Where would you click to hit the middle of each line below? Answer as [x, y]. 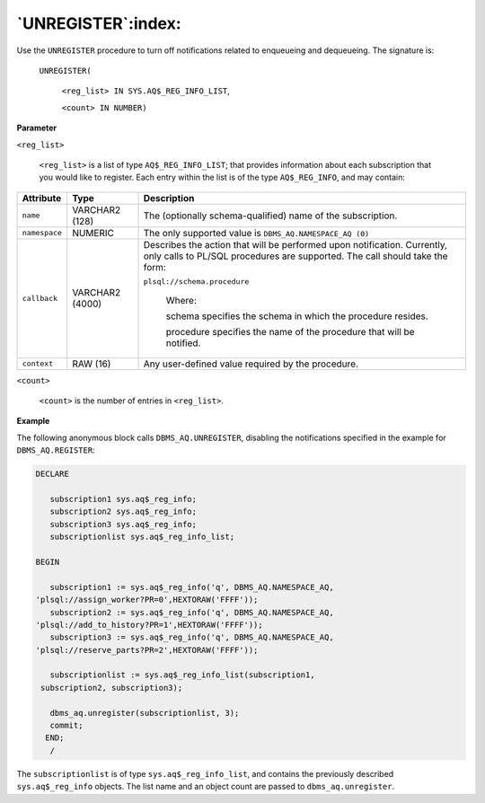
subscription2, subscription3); [112, 688]
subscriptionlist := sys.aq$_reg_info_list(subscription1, [182, 675]
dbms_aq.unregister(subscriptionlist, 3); [145, 713]
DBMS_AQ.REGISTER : [56, 450]
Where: [181, 300]
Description [169, 198]
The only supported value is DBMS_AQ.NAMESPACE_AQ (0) [256, 233]
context [38, 364]
